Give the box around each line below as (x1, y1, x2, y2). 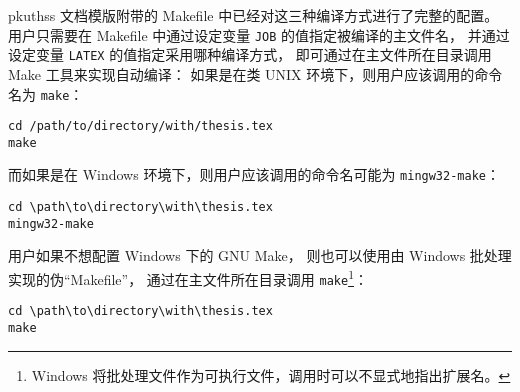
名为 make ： (8, 83, 84, 104)
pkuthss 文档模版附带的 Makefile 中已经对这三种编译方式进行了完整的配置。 (8, 5, 499, 25)
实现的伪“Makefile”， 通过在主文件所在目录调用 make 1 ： (8, 266, 368, 289)
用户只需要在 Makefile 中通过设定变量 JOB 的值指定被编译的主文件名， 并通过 (8, 24, 510, 45)
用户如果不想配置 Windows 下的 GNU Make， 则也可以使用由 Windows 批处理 (8, 245, 512, 266)
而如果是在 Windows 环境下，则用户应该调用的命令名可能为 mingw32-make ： (8, 164, 500, 185)
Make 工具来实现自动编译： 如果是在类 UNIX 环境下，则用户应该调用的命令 (8, 63, 503, 84)
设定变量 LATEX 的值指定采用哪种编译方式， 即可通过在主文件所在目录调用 (8, 44, 492, 65)
